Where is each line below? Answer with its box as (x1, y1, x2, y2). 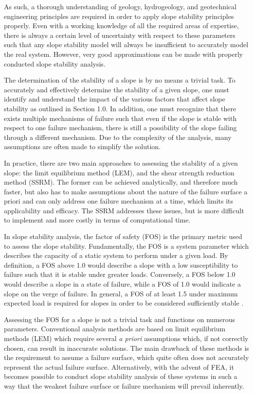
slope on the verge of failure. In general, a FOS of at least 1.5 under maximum (4, 288, 238, 298)
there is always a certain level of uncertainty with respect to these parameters (4, 30, 235, 40)
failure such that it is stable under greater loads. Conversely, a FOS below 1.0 (4, 269, 235, 279)
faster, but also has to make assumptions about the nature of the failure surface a (4, 186, 248, 196)
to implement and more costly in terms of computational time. (4, 215, 191, 225)
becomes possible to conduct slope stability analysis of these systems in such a (4, 371, 237, 381)
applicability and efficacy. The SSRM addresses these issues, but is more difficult (4, 205, 244, 215)
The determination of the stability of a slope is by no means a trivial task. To (4, 75, 235, 85)
